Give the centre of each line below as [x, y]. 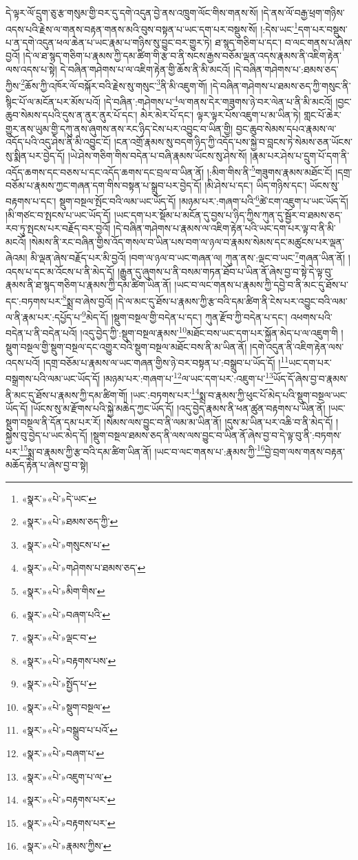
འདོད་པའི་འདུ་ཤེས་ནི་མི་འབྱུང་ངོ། [59, 142]
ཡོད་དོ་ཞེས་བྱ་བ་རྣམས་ [310, 379]
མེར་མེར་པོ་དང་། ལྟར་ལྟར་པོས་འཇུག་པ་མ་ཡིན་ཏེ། [220, 115]
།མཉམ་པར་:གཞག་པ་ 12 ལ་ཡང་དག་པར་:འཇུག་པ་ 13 [188, 378]
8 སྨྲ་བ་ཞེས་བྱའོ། [87, 300]
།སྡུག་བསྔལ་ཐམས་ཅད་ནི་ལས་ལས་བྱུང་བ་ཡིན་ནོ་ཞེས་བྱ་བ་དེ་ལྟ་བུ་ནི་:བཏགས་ [216, 435]
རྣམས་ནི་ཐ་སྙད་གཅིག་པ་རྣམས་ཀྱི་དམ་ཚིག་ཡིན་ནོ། [88, 285]
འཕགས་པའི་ [311, 316]
